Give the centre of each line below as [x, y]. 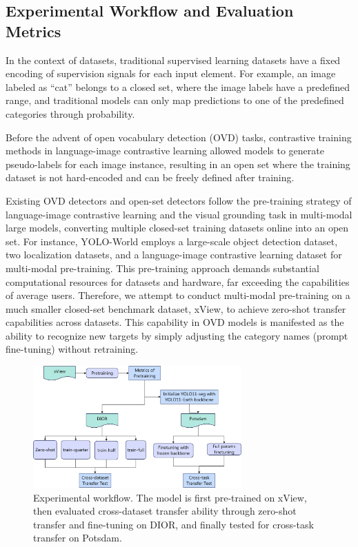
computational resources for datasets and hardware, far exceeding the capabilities [178, 281]
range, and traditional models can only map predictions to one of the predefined [175, 100]
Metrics [33, 31]
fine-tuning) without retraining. [72, 349]
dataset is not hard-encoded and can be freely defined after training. [150, 177]
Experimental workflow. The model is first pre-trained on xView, [170, 497]
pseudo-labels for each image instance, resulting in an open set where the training [178, 164]
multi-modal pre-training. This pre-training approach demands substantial [162, 268]
